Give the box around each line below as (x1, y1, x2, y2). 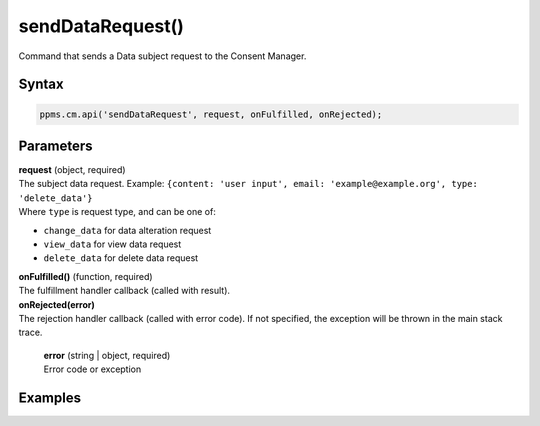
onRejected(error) (18, 298, 95, 310)
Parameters (18, 137, 93, 154)
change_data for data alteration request (43, 224, 212, 236)
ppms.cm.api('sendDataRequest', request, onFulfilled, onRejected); (39, 108, 383, 120)
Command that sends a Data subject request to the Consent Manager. (18, 50, 307, 62)
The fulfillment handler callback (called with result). (18, 285, 230, 297)
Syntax (18, 76, 64, 93)
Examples (18, 389, 82, 406)
